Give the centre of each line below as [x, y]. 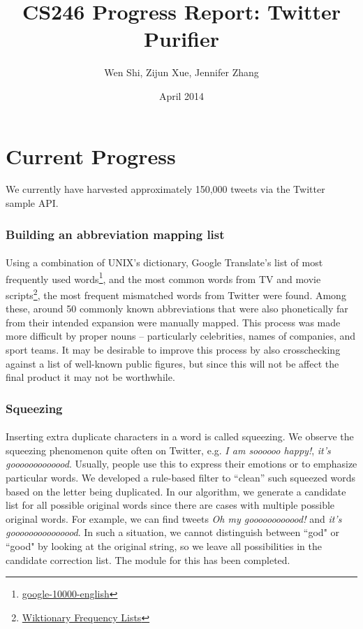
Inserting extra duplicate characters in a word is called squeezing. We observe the [180, 436]
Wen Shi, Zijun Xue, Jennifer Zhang [181, 72]
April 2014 [181, 95]
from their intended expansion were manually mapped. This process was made [173, 322]
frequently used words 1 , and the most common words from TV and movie [163, 277]
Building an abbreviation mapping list [115, 234]
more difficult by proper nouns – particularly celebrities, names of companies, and [181, 336]
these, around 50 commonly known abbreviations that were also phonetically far [177, 309]
